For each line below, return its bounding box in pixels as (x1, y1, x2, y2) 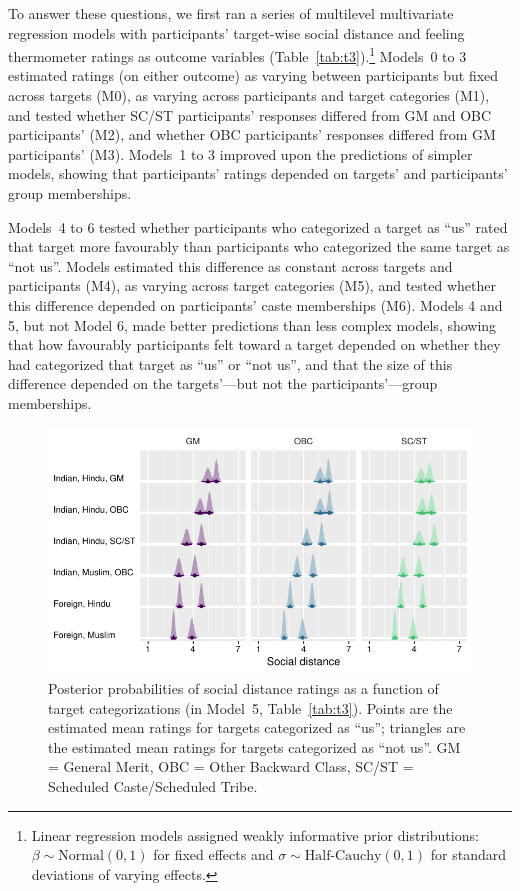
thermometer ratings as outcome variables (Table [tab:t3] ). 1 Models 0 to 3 (8, 43, 467, 66)
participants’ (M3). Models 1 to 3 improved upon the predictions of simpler (8, 143, 473, 164)
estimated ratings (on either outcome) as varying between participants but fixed (8, 65, 499, 86)
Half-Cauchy (304, 849, 382, 864)
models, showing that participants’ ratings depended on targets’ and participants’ (8, 163, 508, 184)
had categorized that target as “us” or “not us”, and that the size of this (8, 353, 453, 374)
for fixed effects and (153, 844, 274, 865)
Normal (58, 849, 104, 864)
